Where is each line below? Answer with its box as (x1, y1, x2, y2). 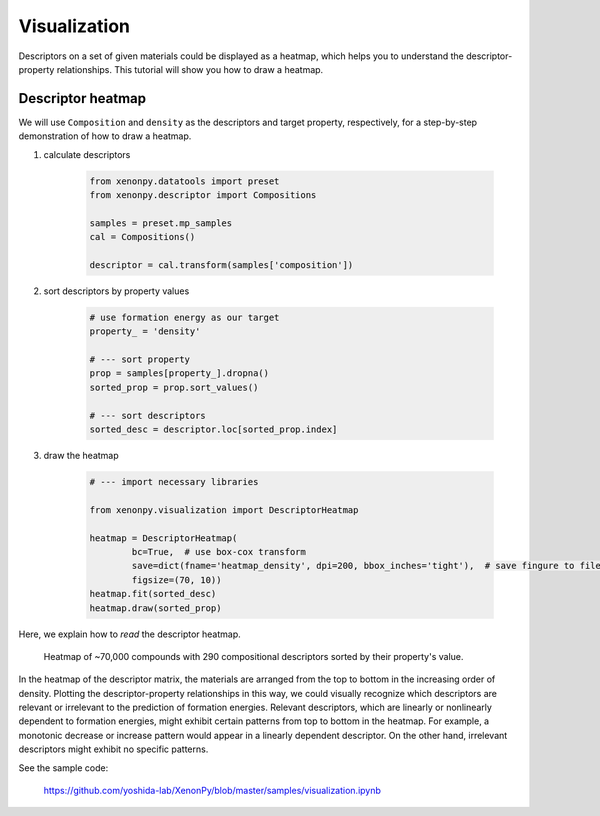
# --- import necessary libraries (89, 476, 259, 488)
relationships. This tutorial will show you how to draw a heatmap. (56, 63, 324, 75)
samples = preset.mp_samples (89, 217, 233, 229)
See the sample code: (18, 761, 109, 774)
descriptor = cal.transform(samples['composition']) (89, 259, 354, 270)
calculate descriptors (43, 148, 131, 160)
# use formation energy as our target (89, 311, 280, 323)
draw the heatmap (43, 450, 119, 462)
